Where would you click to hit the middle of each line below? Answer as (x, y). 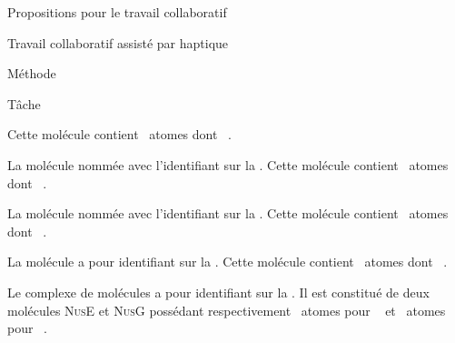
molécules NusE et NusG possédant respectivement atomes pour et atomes (227, 310)
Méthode (32, 73)
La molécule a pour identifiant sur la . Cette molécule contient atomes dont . (227, 262)
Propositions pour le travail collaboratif (117, 12)
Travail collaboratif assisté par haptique (118, 42)
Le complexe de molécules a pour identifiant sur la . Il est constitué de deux (218, 292)
